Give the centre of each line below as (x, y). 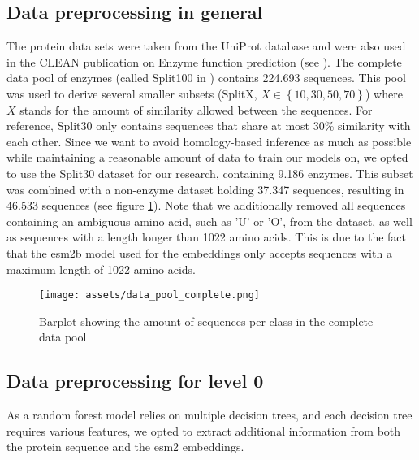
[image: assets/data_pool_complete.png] (150, 295)
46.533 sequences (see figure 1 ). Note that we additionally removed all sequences (206, 205)
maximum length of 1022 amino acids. (102, 269)
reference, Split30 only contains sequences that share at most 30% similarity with (209, 126)
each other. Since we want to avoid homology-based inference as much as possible (209, 141)
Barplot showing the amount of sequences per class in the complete (206, 321)
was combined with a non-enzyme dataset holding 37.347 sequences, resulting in (205, 189)
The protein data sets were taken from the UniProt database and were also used (206, 46)
